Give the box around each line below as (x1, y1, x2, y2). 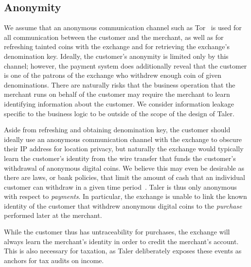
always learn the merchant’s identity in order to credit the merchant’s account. (4, 236, 239, 246)
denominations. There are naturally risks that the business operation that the (4, 79, 235, 89)
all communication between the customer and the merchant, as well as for (4, 32, 224, 42)
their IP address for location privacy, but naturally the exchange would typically (4, 143, 244, 154)
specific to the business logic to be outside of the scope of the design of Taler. (4, 108, 234, 118)
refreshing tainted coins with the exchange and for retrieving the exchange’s (4, 41, 230, 52)
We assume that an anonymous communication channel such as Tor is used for (4, 22, 242, 33)
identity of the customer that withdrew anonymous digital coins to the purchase (4, 200, 242, 211)
